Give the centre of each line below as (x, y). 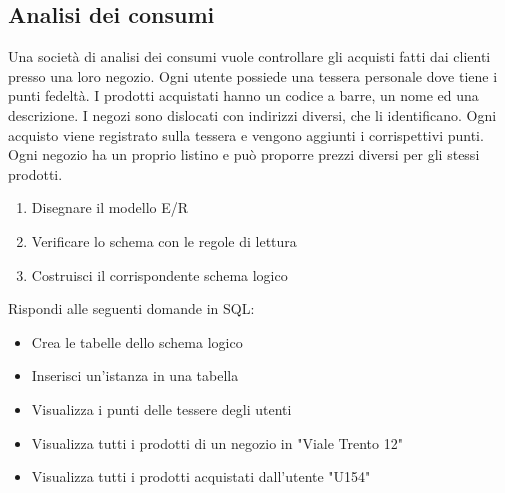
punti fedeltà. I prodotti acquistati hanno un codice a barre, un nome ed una (243, 95)
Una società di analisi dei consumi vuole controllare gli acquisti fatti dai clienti (249, 56)
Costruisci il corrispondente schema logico (159, 274)
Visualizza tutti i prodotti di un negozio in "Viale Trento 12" (217, 442)
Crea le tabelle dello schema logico (137, 341)
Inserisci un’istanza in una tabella (135, 375)
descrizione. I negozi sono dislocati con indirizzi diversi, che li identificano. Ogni (252, 114)
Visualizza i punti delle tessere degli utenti (161, 408)
